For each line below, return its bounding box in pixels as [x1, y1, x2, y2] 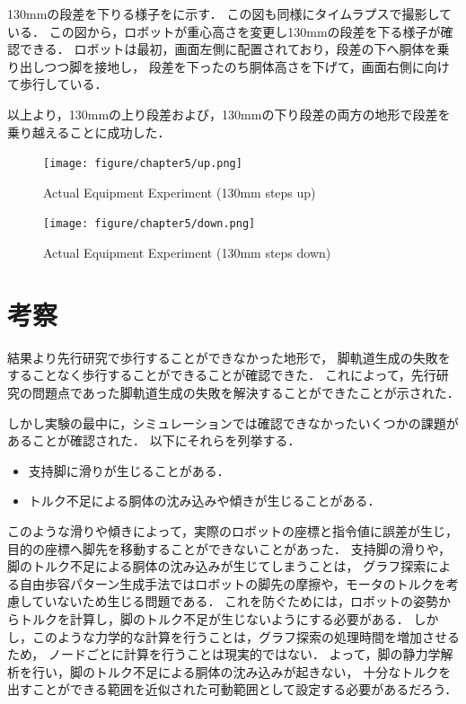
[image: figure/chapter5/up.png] [43, 157, 242, 171]
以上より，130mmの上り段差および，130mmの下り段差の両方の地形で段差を [7, 104, 451, 123]
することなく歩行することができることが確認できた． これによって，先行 [7, 365, 436, 384]
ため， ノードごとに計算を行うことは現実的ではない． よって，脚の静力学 [7, 645, 441, 664]
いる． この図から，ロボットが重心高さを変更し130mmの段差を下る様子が [7, 22, 441, 40]
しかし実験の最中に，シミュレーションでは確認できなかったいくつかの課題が [7, 413, 459, 432]
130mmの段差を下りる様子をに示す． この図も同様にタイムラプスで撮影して [7, 4, 453, 22]
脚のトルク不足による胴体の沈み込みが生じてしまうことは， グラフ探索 [7, 557, 426, 576]
